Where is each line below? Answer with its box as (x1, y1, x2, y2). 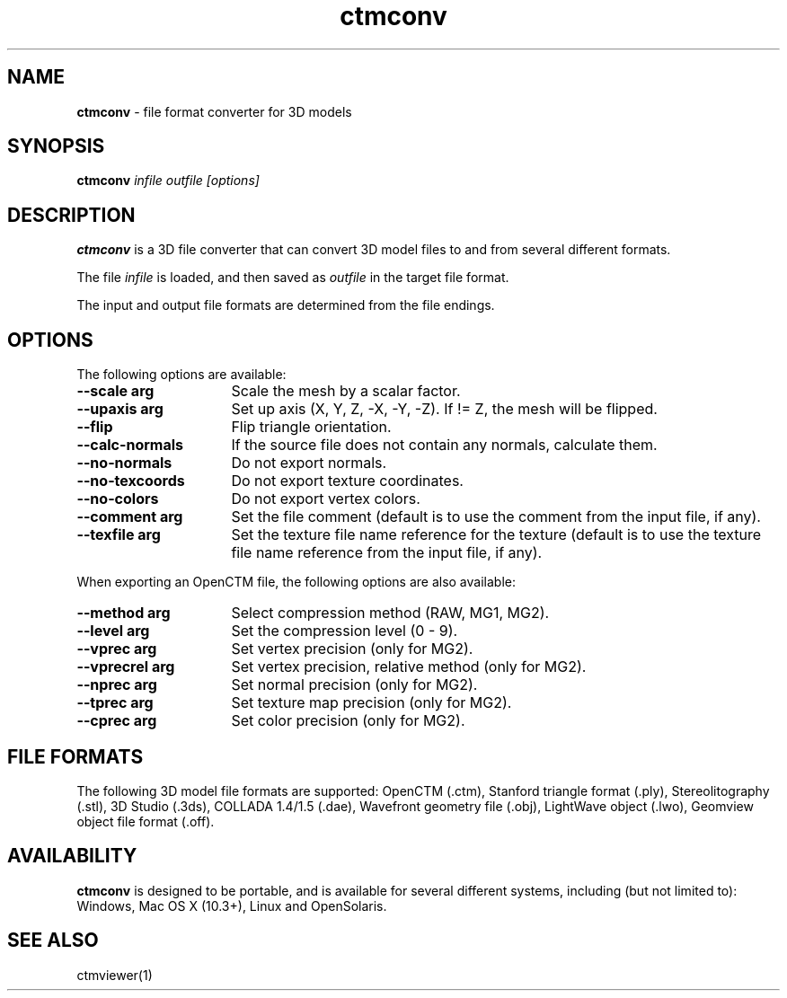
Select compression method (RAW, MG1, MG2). (231, 604, 550, 623)
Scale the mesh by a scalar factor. (231, 382, 461, 401)
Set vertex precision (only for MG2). (231, 640, 473, 658)
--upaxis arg (76, 400, 164, 419)
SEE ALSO (7, 929, 99, 952)
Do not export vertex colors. (231, 490, 420, 508)
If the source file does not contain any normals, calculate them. (231, 436, 658, 455)
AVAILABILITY (7, 844, 137, 868)
